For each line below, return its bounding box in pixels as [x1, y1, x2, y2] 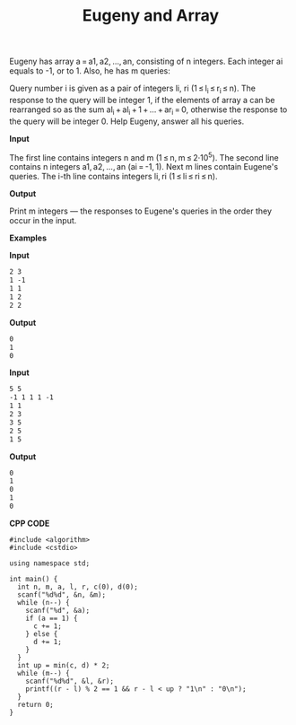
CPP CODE [9, 518, 50, 528]
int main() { [9, 574, 58, 583]
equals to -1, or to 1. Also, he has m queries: [9, 66, 170, 76]
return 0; [17, 700, 54, 709]
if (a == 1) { [25, 614, 78, 623]
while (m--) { [17, 668, 70, 677]
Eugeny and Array [82, 5, 220, 26]
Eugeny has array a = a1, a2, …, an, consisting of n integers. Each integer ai [9, 56, 283, 67]
